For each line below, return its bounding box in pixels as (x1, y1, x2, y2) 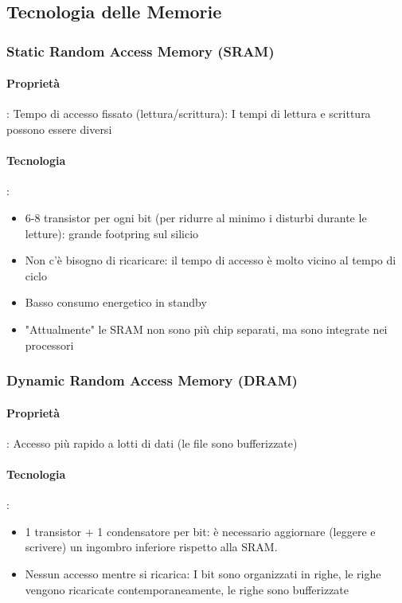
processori (25, 336, 74, 353)
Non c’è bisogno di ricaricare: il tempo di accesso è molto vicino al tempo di (25, 252, 396, 268)
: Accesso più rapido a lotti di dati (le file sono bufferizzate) (6, 434, 298, 451)
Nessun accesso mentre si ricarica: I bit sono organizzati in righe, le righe (25, 565, 381, 581)
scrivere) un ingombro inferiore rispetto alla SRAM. (25, 538, 278, 555)
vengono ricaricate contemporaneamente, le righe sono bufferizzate (25, 581, 349, 597)
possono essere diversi (6, 121, 112, 138)
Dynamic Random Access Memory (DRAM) (6, 370, 298, 390)
